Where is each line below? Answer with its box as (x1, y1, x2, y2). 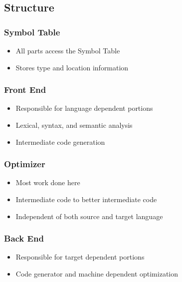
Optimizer (4, 158, 45, 170)
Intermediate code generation (15, 136, 105, 147)
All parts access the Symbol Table (15, 45, 120, 55)
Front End (4, 83, 46, 96)
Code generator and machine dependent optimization (15, 269, 179, 279)
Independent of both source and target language (15, 211, 163, 221)
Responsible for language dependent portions (15, 103, 153, 113)
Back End (4, 232, 44, 245)
